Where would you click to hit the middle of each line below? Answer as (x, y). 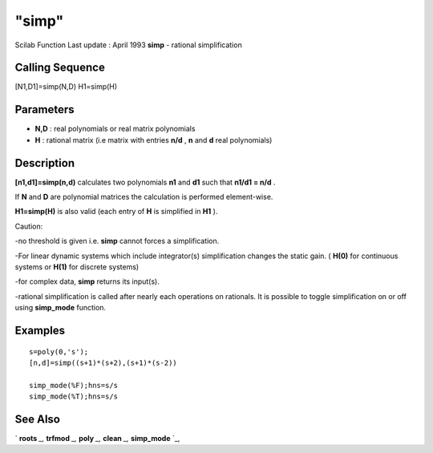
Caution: (29, 226)
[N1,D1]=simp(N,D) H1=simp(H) (66, 87)
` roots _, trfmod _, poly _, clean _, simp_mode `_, (97, 439)
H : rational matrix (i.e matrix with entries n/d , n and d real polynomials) (154, 140)
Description (45, 163)
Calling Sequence (60, 68)
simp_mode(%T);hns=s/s (74, 396)
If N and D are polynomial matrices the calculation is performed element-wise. (144, 197)
